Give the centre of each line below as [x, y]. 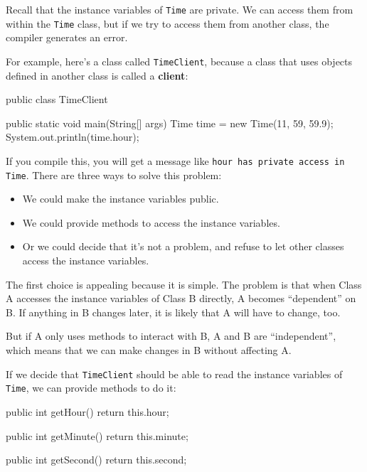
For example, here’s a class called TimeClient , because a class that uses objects [179, 61]
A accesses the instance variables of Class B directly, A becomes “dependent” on [181, 298]
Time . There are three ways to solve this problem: [114, 175]
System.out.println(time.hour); [73, 137]
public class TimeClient [57, 99]
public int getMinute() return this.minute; [97, 435]
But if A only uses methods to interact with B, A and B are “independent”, [171, 336]
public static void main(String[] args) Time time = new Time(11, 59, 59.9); [170, 123]
